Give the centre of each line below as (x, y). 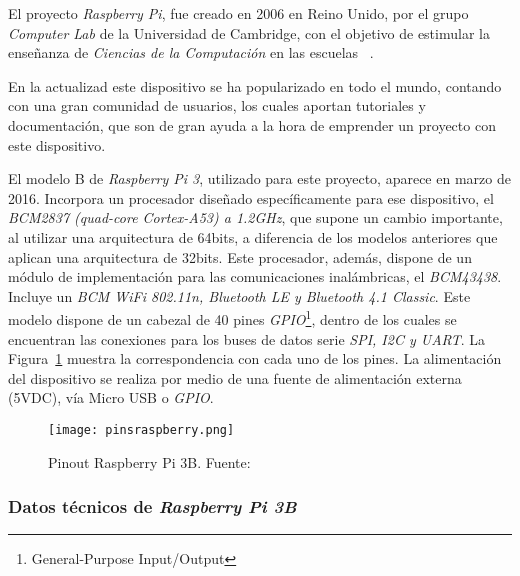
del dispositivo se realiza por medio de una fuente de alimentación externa (235, 377)
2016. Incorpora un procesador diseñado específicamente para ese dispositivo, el (251, 197)
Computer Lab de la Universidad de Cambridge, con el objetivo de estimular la (249, 32)
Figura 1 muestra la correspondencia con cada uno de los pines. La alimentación (255, 358)
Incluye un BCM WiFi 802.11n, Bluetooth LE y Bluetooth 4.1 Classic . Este (239, 295)
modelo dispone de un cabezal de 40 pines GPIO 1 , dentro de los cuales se (232, 317)
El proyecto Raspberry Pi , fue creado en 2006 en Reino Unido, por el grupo (238, 13)
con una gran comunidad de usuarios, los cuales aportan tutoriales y (217, 105)
